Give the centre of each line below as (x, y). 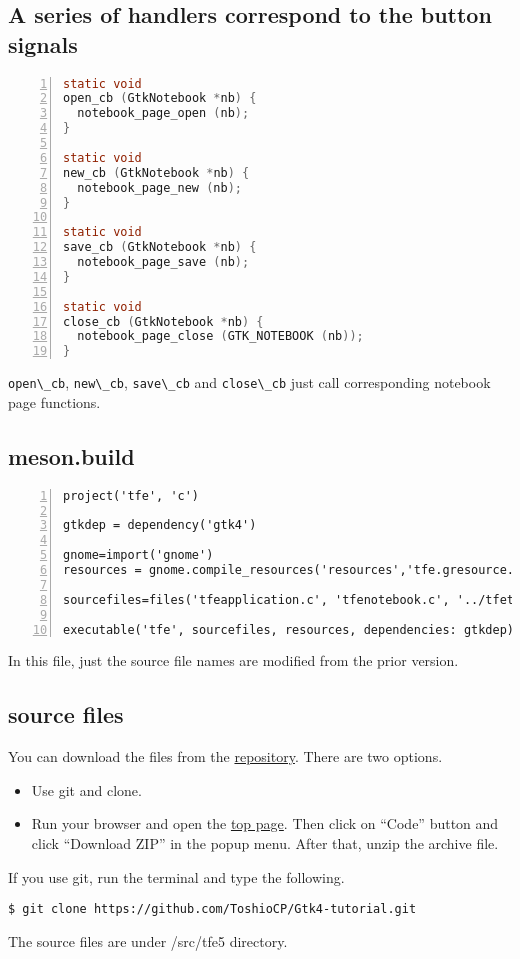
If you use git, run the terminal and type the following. (176, 876)
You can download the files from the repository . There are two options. (225, 756)
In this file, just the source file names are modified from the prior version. (233, 660)
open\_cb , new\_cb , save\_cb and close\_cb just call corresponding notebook (249, 382)
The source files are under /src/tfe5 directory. (148, 940)
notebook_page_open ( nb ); (163, 113)
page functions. (54, 401)
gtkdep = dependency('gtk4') (160, 525)
